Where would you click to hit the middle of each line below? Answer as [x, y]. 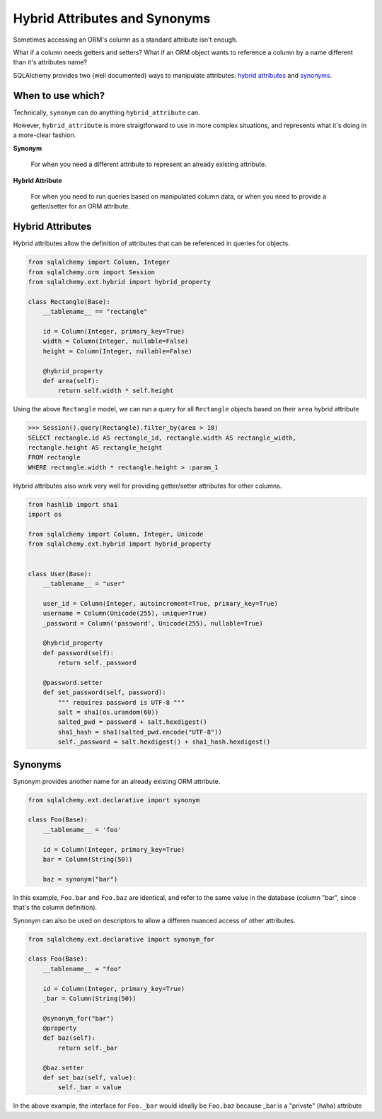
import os [45, 515]
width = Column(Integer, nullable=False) [116, 341]
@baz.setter [64, 1068]
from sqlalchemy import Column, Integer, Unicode [116, 534]
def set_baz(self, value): [90, 1078]
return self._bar [88, 1048]
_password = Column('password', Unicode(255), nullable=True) [153, 623]
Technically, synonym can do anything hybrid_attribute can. [107, 112]
